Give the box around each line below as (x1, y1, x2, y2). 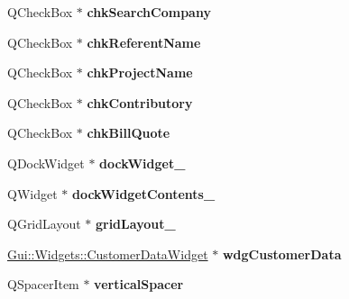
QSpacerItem (7, 275, 79, 294)
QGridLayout (7, 214, 81, 233)
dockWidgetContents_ (71, 184, 216, 203)
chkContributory (87, 93, 193, 112)
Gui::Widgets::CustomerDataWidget (7, 244, 208, 263)
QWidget (7, 184, 58, 203)
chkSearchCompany (87, 3, 211, 21)
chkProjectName (87, 63, 193, 82)
